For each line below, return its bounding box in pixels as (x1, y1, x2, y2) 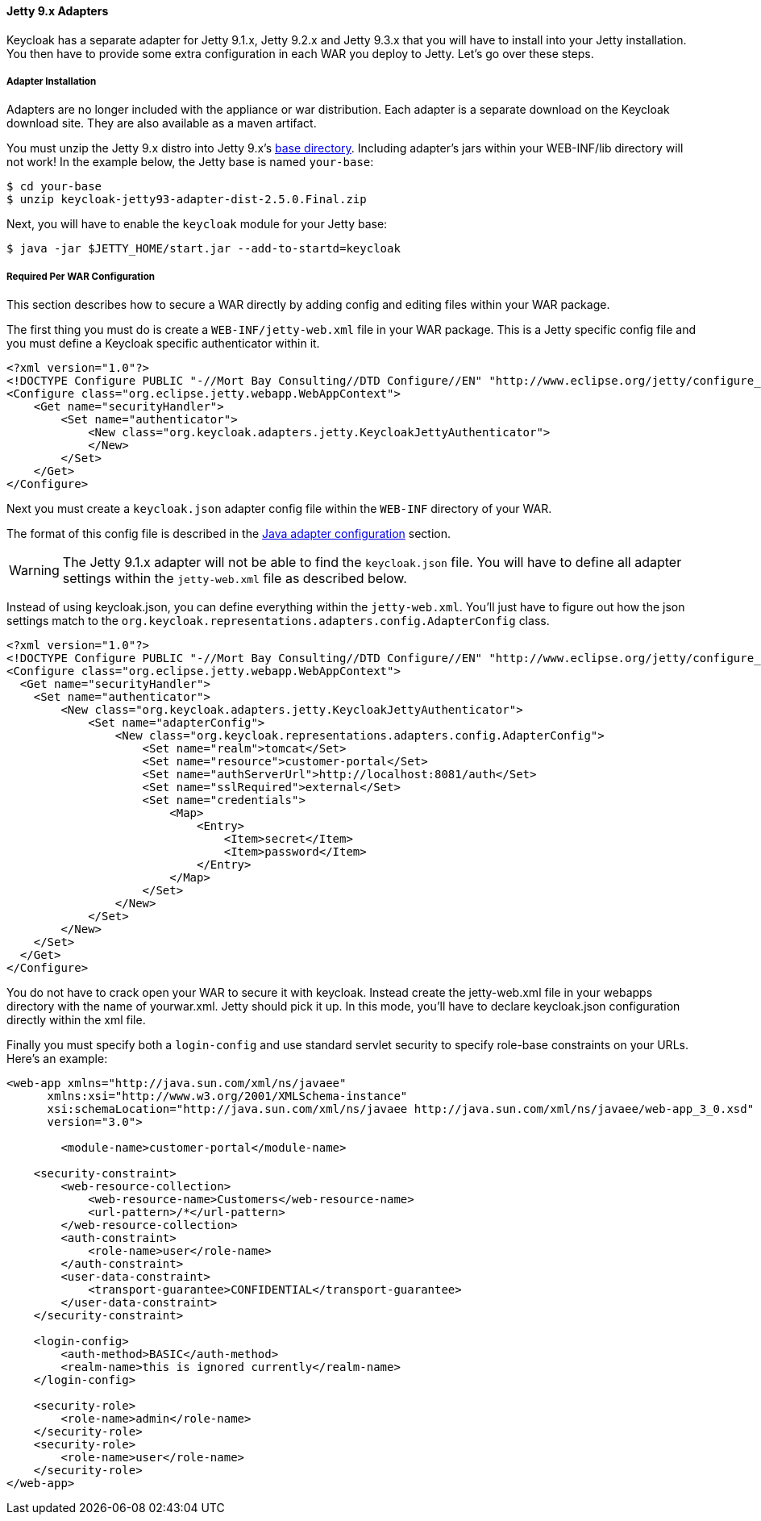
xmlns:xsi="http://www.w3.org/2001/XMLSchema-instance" (47, 1090, 408, 1103)
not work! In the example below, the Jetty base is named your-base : (6, 155, 374, 169)
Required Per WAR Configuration (6, 270, 156, 282)
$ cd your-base (6, 180, 102, 194)
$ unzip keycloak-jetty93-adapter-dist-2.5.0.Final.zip (6, 193, 367, 206)
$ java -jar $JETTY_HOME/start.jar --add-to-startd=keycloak (6, 242, 401, 256)
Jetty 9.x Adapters (6, 4, 109, 18)
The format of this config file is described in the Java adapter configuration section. (6, 527, 451, 541)
